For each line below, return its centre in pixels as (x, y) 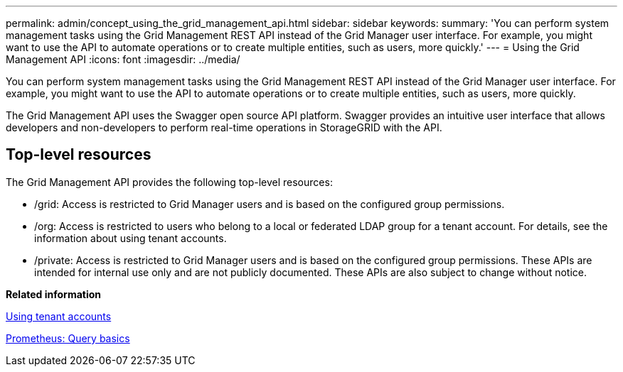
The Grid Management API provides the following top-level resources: (169, 182)
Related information (54, 294)
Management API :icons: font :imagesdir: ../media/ (123, 59)
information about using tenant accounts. (131, 238)
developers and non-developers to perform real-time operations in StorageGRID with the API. (224, 127)
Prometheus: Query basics (68, 338)
